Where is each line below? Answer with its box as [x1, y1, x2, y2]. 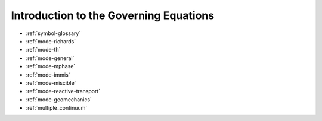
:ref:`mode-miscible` [26, 79, 76, 86]
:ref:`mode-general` [26, 54, 75, 62]
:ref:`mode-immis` [26, 71, 71, 78]
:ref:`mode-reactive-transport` [26, 88, 101, 95]
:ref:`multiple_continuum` [26, 104, 88, 112]
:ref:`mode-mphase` [26, 63, 76, 70]
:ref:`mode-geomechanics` [26, 95, 92, 103]
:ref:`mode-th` [26, 46, 61, 53]
